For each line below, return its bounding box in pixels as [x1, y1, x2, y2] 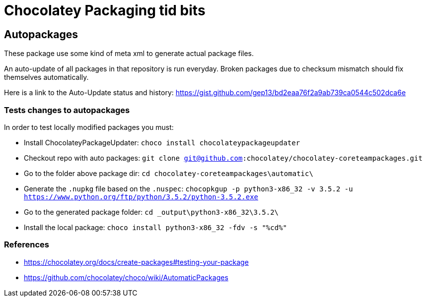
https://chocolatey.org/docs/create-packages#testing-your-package [24, 257, 249, 266]
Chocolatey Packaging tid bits [4, 2, 206, 19]
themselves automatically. [4, 73, 89, 82]
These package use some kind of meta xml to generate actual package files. [4, 49, 254, 58]
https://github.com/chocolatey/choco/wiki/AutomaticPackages [24, 273, 228, 282]
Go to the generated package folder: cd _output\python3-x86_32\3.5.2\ [24, 207, 279, 216]
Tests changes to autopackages [4, 105, 130, 115]
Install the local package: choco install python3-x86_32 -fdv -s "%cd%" [24, 223, 287, 232]
